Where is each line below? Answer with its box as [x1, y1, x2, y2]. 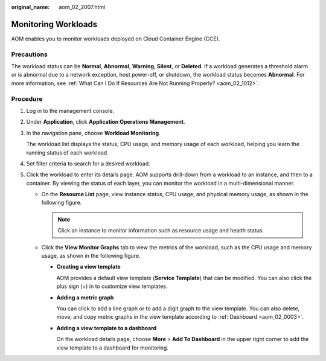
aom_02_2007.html [59, 4, 106, 10]
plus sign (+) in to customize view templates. [56, 283, 168, 290]
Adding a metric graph [56, 293, 114, 301]
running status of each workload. [26, 149, 109, 156]
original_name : [11, 4, 50, 10]
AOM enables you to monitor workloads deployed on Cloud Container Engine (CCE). [11, 35, 220, 42]
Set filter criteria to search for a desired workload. [26, 160, 150, 167]
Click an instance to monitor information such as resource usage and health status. [57, 227, 264, 234]
